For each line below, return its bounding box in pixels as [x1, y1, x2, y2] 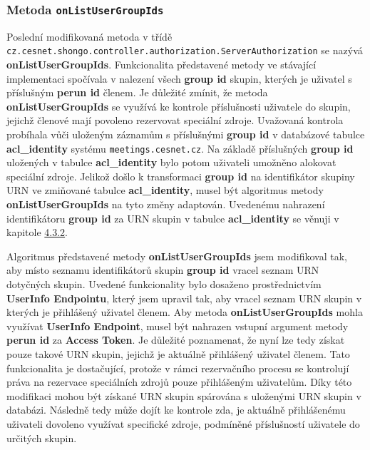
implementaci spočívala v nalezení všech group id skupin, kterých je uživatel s [6, 71, 352, 86]
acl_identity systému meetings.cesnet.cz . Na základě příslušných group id [6, 140, 354, 155]
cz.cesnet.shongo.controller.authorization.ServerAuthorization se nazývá [6, 43, 363, 58]
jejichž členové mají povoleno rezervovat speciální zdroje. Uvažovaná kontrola [6, 113, 344, 128]
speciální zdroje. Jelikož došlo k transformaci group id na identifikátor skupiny [6, 168, 355, 183]
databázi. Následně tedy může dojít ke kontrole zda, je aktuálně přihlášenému [6, 402, 346, 417]
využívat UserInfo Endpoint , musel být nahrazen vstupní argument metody [6, 318, 349, 333]
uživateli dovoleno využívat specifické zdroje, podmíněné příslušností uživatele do [6, 416, 360, 431]
